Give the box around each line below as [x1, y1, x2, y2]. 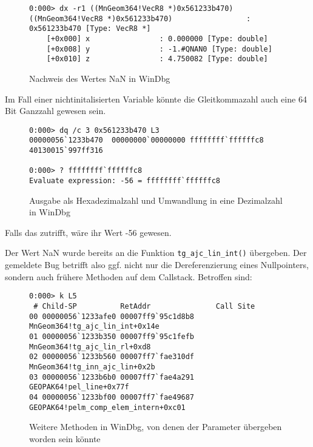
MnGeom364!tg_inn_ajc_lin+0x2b [29, 362, 155, 371]
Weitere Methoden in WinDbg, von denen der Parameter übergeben [29, 420, 282, 433]
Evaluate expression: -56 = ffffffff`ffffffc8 [29, 176, 220, 185]
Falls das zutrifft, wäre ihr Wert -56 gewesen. [5, 226, 172, 238]
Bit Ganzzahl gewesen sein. [5, 104, 106, 117]
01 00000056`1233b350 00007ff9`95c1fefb [29, 332, 195, 341]
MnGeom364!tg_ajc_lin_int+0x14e [29, 322, 160, 331]
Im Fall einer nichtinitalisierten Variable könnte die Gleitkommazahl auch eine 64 [5, 92, 307, 105]
